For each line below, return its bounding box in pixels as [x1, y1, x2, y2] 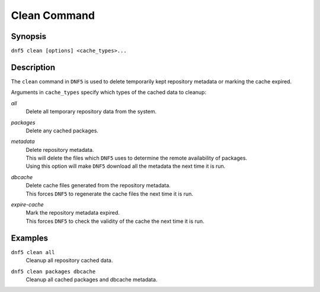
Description [11, 62, 56, 72]
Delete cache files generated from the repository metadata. [25, 182, 171, 189]
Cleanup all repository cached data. [25, 257, 113, 264]
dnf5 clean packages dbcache [11, 268, 96, 275]
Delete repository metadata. [25, 146, 94, 153]
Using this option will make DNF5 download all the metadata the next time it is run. [25, 163, 226, 170]
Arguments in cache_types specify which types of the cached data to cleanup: [11, 89, 207, 96]
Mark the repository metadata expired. [25, 209, 120, 216]
